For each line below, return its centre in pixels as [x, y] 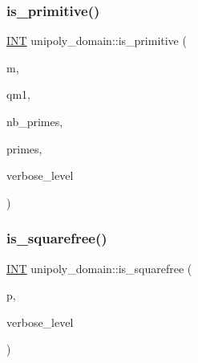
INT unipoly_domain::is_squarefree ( [99, 268]
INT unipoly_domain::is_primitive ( [97, 41]
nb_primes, [35, 121]
